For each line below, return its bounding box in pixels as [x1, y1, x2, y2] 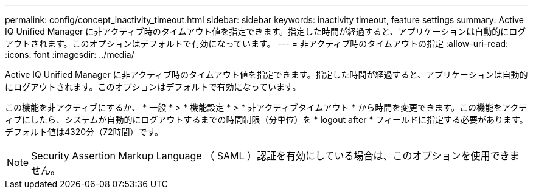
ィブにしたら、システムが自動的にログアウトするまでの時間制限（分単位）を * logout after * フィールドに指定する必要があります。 [5, 114, 528, 125]
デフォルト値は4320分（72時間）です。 [5, 126, 164, 137]
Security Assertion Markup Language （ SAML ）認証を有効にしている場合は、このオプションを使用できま [31, 150, 520, 162]
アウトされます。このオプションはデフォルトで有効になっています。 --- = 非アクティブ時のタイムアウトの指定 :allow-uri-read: [5, 38, 509, 49]
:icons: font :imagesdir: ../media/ [5, 49, 134, 60]
